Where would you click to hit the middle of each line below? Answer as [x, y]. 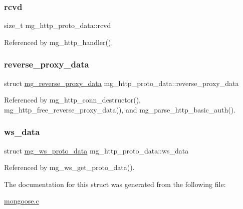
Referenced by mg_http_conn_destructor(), [73, 100]
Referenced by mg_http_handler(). [59, 42]
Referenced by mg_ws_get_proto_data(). [69, 167]
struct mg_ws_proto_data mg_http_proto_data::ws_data [96, 150]
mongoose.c [22, 201]
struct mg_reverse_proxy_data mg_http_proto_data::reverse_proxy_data [121, 83]
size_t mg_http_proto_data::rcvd [58, 25]
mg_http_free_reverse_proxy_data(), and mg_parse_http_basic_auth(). [120, 109]
